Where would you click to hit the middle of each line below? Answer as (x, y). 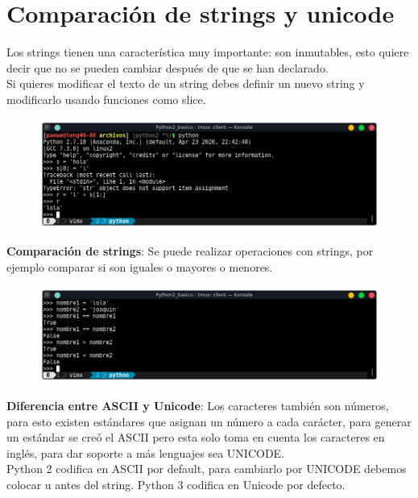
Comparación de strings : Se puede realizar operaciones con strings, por (190, 251)
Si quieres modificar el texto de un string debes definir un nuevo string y (186, 83)
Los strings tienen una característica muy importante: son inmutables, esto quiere (208, 52)
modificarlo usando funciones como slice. (106, 99)
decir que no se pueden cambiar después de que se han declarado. (168, 67)
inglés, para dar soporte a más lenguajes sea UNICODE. (146, 452)
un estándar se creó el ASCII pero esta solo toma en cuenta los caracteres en (196, 437)
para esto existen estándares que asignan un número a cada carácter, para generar (209, 421)
